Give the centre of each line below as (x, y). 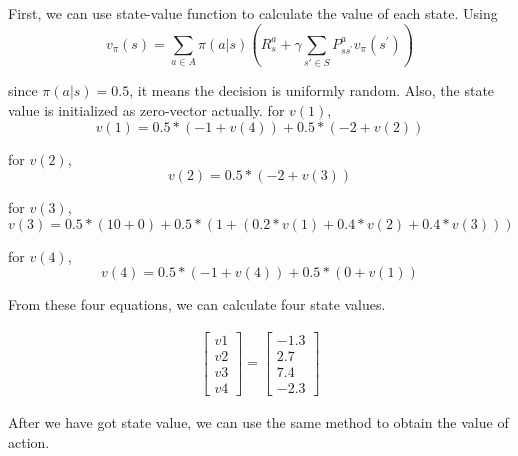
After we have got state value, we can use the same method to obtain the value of (258, 422)
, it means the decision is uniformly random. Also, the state (312, 90)
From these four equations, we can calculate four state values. (197, 304)
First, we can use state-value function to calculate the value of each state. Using (253, 13)
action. (29, 441)
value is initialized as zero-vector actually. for (146, 109)
